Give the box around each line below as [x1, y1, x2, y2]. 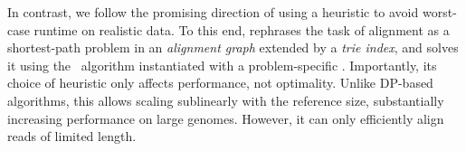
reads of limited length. [7, 127, 137, 146]
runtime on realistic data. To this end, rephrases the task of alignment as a [33, 20, 450, 39]
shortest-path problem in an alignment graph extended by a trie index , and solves [7, 38, 459, 57]
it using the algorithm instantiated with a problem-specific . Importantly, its [7, 55, 437, 74]
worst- [422, 3, 457, 21]
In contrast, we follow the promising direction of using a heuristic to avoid [7, 3, 419, 21]
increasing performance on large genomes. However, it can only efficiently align [7, 109, 444, 127]
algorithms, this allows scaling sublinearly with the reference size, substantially [7, 90, 444, 109]
